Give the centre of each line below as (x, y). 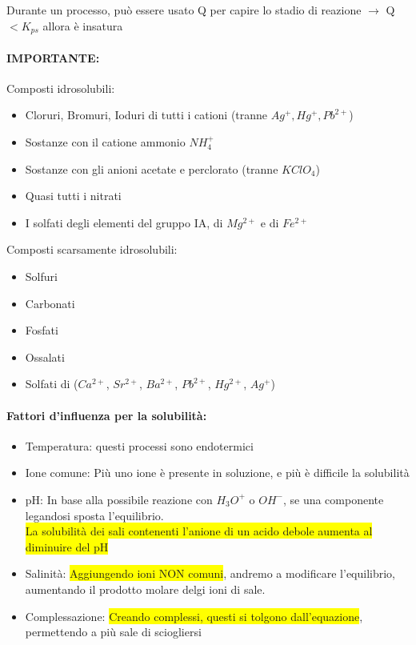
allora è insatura (83, 25)
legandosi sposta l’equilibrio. (94, 515)
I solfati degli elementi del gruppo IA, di (124, 222)
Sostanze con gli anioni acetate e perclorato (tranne (152, 168)
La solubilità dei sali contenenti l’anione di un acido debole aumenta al (199, 531)
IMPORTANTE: (53, 57)
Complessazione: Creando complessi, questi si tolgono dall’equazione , (194, 616)
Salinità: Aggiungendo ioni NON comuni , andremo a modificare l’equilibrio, (210, 573)
